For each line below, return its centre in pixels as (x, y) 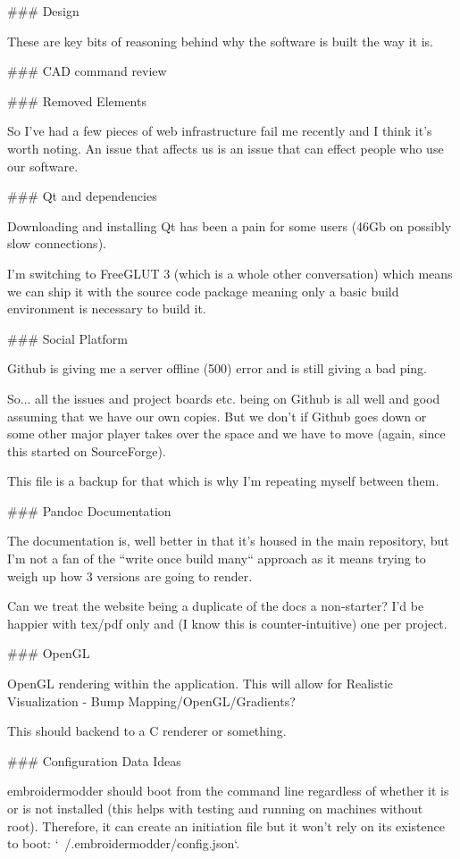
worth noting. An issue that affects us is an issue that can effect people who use (226, 148)
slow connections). (57, 243)
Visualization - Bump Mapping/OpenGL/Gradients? (151, 701)
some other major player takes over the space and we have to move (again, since (226, 434)
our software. (43, 166)
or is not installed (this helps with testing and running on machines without (215, 808)
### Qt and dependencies (82, 196)
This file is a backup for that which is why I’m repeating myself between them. (223, 481)
